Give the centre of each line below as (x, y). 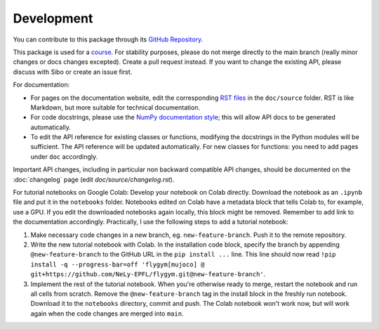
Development (53, 18)
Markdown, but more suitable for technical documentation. (115, 107)
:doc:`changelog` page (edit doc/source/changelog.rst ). (94, 179)
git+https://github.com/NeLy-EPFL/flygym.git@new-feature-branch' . (148, 274)
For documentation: (41, 85)
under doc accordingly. (64, 156)
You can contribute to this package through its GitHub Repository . (108, 39)
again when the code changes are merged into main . (107, 314)
